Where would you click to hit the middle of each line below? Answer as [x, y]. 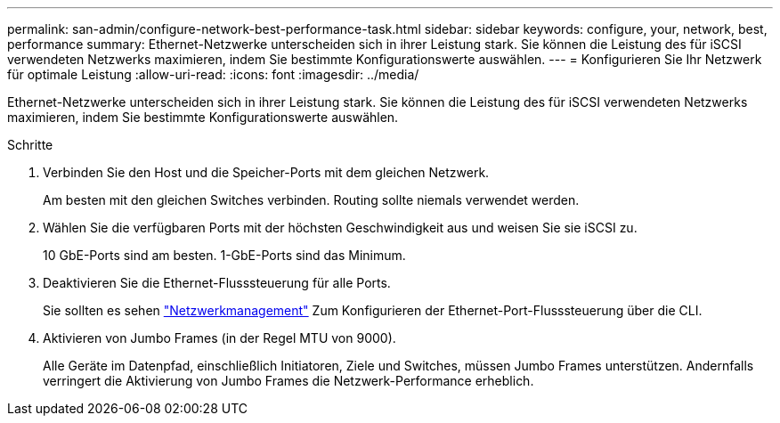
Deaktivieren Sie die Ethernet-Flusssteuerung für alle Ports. [217, 283]
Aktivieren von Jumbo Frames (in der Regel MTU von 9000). [219, 338]
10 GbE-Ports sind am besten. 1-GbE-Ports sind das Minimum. [224, 255]
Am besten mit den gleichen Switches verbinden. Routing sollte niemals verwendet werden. [311, 200]
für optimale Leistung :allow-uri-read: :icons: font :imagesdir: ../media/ [213, 74]
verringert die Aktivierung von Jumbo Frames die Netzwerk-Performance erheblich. [288, 381]
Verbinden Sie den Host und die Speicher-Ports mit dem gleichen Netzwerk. [266, 172]
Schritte [30, 145]
